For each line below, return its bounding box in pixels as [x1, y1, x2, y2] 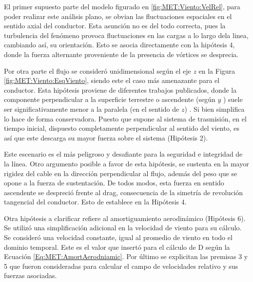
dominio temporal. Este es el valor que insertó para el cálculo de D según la [4, 242, 230, 252]
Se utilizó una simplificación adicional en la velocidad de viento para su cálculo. [4, 222, 242, 233]
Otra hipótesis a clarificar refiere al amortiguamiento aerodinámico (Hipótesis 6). [4, 213, 246, 223]
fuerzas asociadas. [4, 270, 57, 281]
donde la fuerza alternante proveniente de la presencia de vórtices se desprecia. [4, 49, 239, 59]
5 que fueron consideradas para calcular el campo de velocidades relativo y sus [4, 261, 238, 271]
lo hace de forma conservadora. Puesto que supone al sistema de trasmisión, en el [4, 113, 247, 123]
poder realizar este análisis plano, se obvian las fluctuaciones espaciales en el [4, 11, 232, 21]
